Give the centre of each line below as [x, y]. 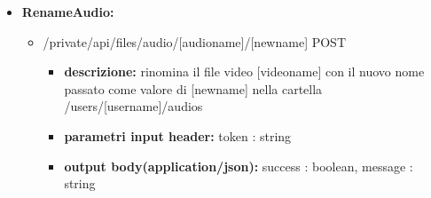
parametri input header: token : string [178, 135]
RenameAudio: [68, 12]
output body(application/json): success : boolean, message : [239, 166]
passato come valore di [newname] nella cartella [193, 88]
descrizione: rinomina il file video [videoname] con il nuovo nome [244, 71]
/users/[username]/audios [133, 106]
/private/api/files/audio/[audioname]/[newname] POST [195, 41]
